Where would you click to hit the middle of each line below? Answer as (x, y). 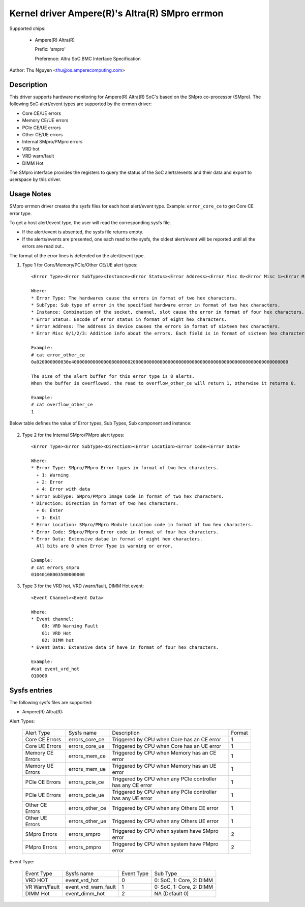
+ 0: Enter (50, 510)
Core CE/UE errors (41, 113)
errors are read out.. (43, 246)
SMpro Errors (41, 834)
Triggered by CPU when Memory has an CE (164, 753)
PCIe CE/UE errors (41, 128)
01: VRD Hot (56, 633)
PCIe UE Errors (43, 795)
